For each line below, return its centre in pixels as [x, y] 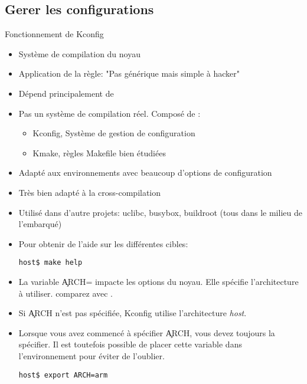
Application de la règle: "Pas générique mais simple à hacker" [129, 73]
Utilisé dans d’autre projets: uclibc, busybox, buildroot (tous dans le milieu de [160, 212]
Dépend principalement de [66, 93]
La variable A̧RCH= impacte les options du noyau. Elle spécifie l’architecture [159, 281]
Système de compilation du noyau [79, 53]
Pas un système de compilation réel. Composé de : [110, 113]
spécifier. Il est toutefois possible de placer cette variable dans [130, 344]
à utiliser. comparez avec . [66, 293]
